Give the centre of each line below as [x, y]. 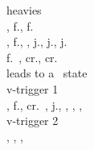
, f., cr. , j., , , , [45, 104]
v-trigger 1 [33, 88]
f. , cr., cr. [32, 57]
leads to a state [47, 73]
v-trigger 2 [33, 121]
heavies [24, 10]
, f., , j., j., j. [37, 42]
